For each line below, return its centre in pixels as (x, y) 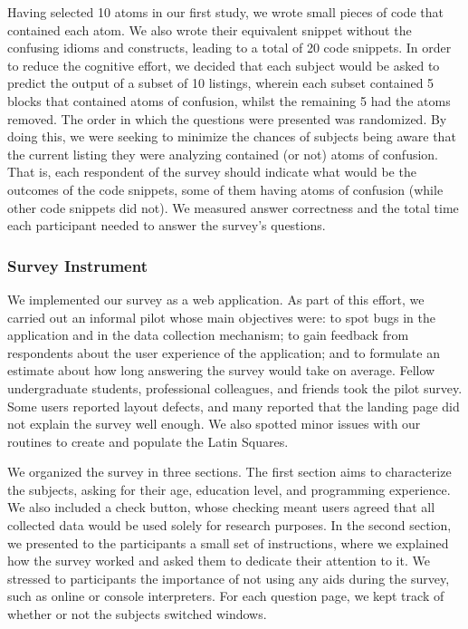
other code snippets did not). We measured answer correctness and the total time (233, 207)
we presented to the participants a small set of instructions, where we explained (228, 542)
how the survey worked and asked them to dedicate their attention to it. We (219, 561)
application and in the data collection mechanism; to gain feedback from (208, 335)
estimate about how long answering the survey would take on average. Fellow (221, 370)
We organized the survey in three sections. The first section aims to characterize (229, 472)
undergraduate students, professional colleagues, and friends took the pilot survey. (235, 387)
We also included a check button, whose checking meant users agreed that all (221, 507)
